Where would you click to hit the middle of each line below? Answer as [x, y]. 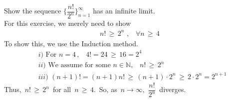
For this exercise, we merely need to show [68, 23]
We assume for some [79, 65]
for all [62, 89]
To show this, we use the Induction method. [71, 43]
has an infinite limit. [124, 11]
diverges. [173, 89]
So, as [108, 89]
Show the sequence [33, 11]
